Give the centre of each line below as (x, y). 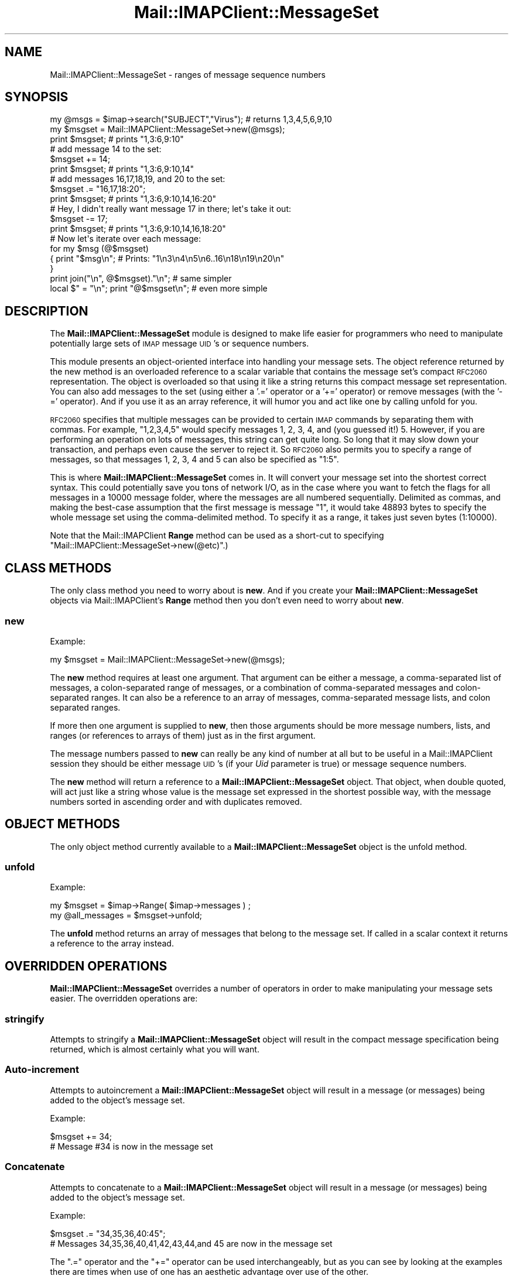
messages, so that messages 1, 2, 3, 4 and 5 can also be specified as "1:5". (194, 459)
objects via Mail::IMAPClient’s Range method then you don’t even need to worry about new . (227, 601)
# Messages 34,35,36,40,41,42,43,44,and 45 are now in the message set (191, 1243)
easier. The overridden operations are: (124, 999)
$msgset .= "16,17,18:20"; (98, 189)
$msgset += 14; (80, 159)
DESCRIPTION (47, 311)
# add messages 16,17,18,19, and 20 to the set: (138, 179)
